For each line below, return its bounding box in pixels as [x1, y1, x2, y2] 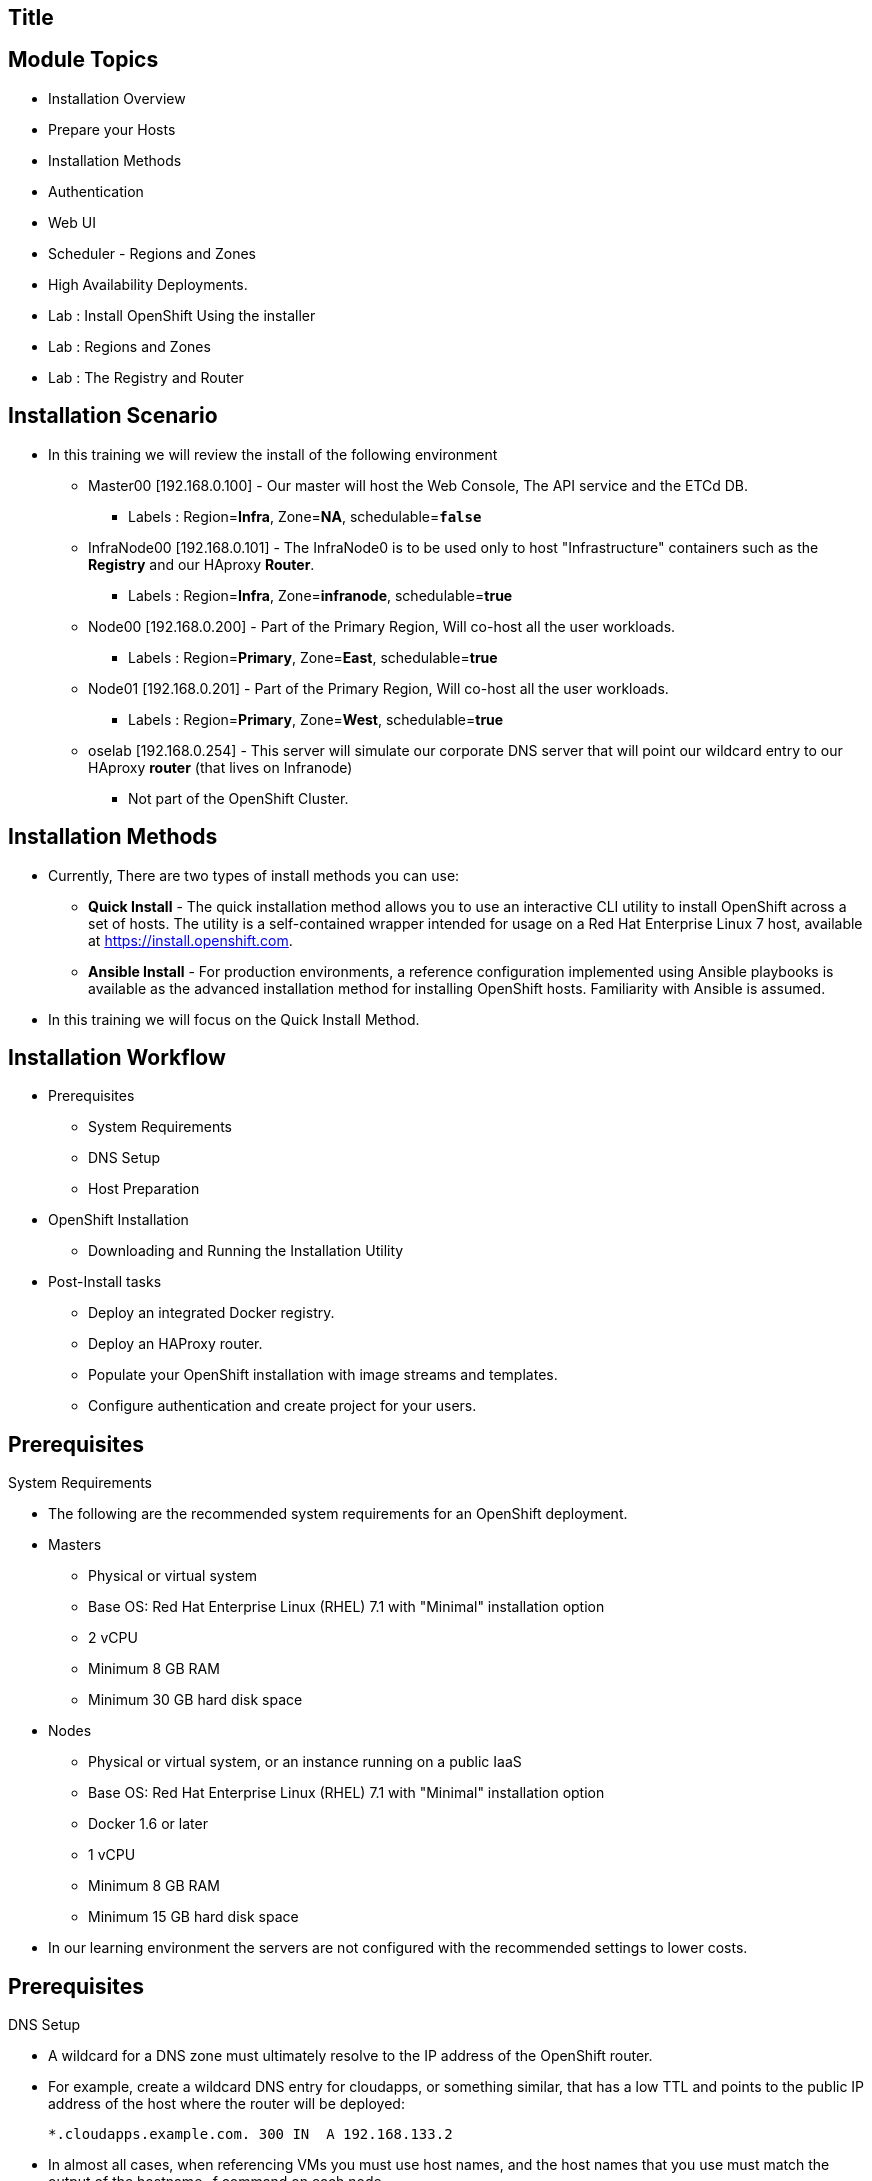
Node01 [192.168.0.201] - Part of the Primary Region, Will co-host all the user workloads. [88, 679, 669, 697]
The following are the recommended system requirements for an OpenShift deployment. [48, 1505, 628, 1523]
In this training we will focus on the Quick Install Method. [48, 1010, 420, 1028]
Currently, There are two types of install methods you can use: [48, 866, 460, 884]
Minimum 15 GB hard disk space [88, 1908, 299, 1926]
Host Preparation [88, 1180, 200, 1198]
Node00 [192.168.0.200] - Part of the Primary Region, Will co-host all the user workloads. [88, 617, 676, 635]
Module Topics [8, 47, 159, 73]
